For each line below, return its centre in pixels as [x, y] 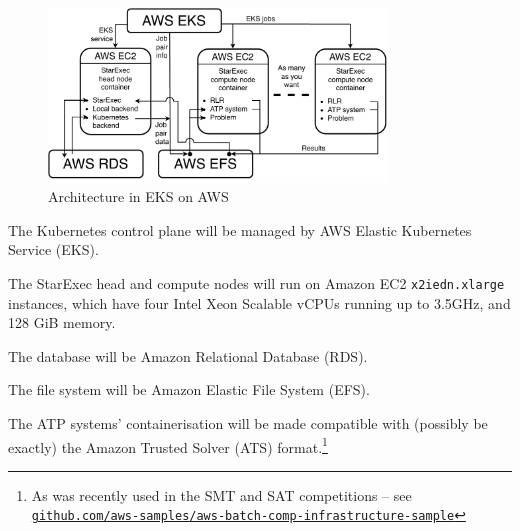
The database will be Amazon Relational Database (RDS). [188, 355]
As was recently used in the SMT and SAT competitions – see [221, 494]
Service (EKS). [53, 249]
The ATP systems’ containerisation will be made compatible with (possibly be [248, 422]
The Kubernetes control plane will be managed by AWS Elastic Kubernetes [240, 229]
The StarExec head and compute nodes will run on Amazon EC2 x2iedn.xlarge [256, 282]
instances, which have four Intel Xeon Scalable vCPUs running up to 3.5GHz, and [259, 302]
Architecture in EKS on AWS [138, 196]
